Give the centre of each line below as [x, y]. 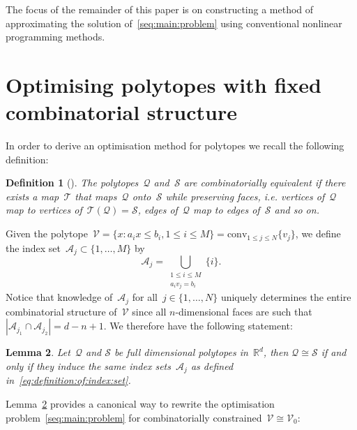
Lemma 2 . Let [38, 352]
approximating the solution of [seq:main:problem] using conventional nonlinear [174, 23]
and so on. [297, 210]
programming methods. [55, 37]
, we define [318, 233]
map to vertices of [44, 210]
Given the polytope [47, 233]
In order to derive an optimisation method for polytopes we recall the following [175, 146]
